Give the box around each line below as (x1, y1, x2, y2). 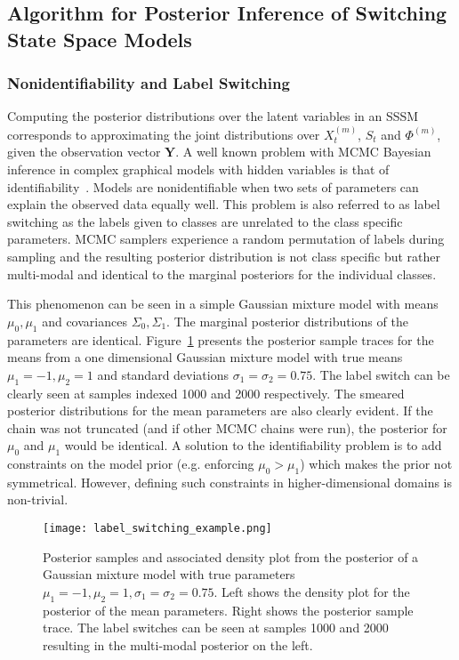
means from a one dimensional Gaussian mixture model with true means (7, 348, 403, 366)
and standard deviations (97, 365, 229, 383)
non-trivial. (7, 490, 68, 509)
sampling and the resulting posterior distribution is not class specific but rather (7, 246, 441, 265)
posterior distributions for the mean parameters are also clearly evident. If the (7, 401, 433, 420)
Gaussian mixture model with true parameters (43, 565, 295, 584)
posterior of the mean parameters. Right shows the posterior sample (43, 600, 414, 619)
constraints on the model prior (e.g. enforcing (7, 455, 254, 473)
